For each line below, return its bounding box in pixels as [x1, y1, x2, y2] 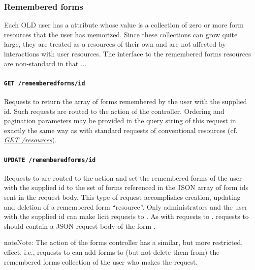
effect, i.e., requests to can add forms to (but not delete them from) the [4, 247, 220, 257]
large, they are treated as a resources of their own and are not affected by [4, 39, 226, 49]
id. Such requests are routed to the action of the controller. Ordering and [4, 106, 224, 116]
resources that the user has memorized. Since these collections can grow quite [4, 29, 238, 39]
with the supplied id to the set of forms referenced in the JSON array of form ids [4, 182, 249, 192]
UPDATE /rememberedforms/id [4, 156, 96, 163]
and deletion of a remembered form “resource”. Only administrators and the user [4, 201, 248, 212]
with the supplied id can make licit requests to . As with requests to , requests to [4, 211, 249, 221]
